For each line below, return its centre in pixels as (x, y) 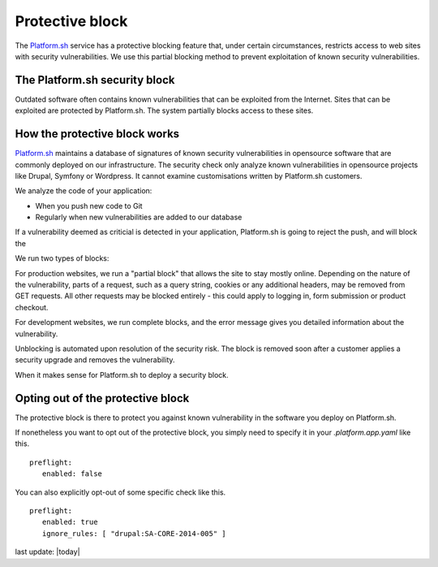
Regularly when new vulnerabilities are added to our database (139, 217)
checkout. (32, 307)
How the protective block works (97, 134)
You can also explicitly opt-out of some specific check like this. (120, 492)
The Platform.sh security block (95, 80)
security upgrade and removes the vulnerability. (95, 360)
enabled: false (72, 474)
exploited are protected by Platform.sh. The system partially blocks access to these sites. (164, 110)
